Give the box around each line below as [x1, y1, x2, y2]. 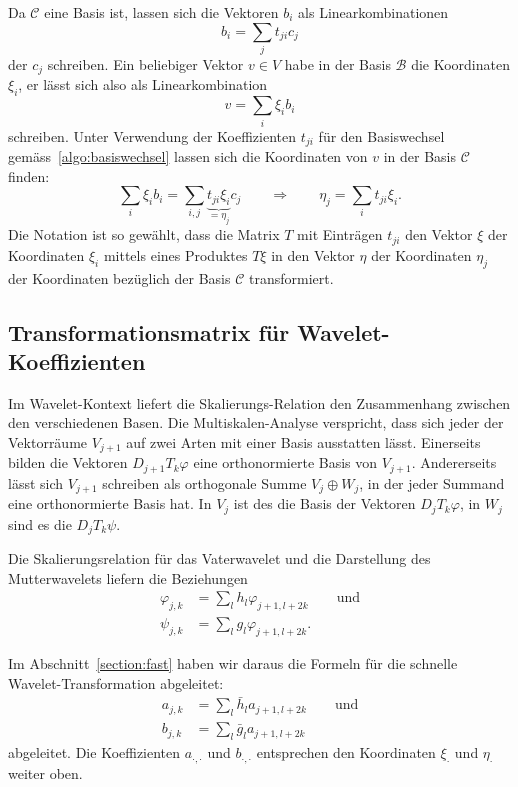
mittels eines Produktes [103, 244, 248, 265]
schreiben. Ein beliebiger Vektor [47, 53, 244, 74]
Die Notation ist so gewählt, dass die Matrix [8, 224, 280, 245]
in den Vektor [271, 244, 355, 265]
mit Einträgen [297, 224, 383, 245]
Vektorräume [8, 431, 88, 452]
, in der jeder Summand [359, 472, 505, 493]
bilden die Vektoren [8, 452, 128, 473]
